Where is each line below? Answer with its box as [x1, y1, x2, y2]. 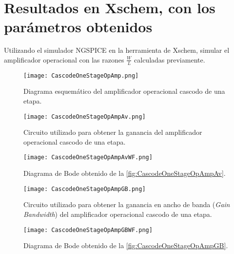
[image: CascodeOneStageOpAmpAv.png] [23, 113, 146, 120]
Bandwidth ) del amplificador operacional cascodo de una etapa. [23, 209, 212, 219]
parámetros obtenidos [4, 17, 153, 37]
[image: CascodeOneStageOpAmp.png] [23, 72, 139, 79]
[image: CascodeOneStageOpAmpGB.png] [23, 185, 146, 192]
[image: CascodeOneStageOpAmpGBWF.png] [23, 226, 153, 233]
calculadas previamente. [134, 54, 205, 64]
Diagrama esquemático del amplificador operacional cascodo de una [23, 86, 225, 96]
